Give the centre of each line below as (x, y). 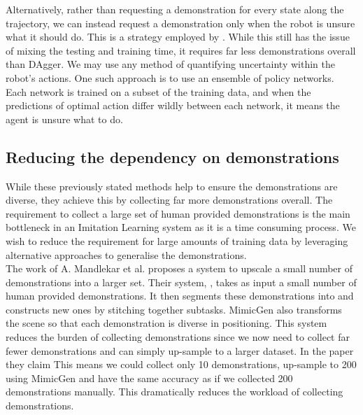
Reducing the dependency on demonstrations (172, 156)
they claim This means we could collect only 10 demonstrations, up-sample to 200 (181, 364)
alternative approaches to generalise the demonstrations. (126, 254)
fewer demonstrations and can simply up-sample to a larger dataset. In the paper (180, 350)
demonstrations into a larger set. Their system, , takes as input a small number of (181, 282)
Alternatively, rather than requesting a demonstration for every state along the (175, 9)
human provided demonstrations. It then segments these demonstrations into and (180, 296)
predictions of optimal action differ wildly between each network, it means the (173, 105)
